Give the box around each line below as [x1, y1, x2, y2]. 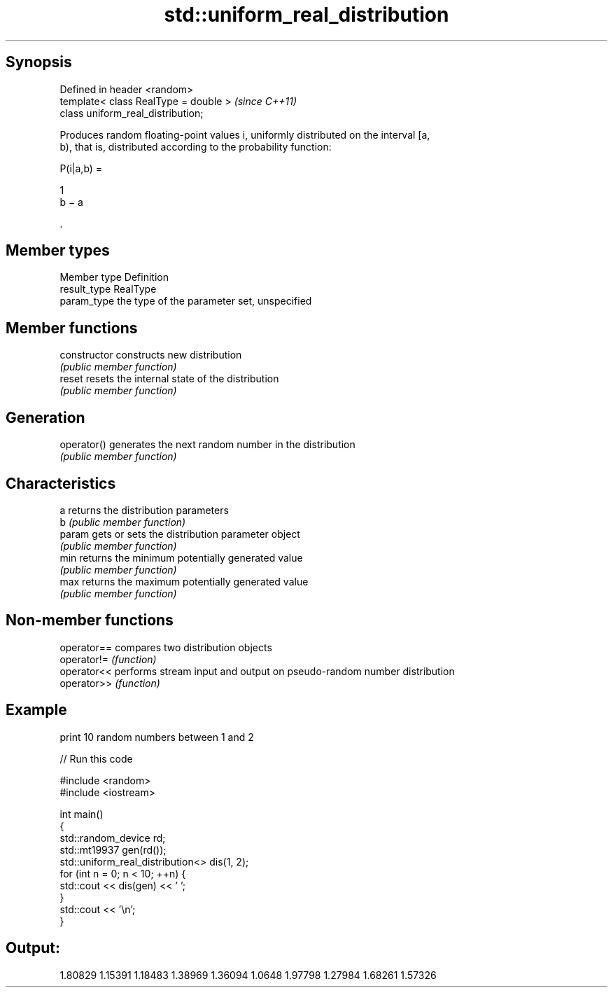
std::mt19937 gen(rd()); [59, 843, 167, 856]
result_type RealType [59, 283, 157, 296]
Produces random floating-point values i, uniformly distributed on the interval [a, [59, 128, 430, 141]
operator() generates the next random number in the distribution [59, 438, 355, 451]
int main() [59, 807, 104, 820]
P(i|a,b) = [59, 162, 103, 174]
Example [6, 701, 67, 719]
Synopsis [6, 53, 72, 71]
